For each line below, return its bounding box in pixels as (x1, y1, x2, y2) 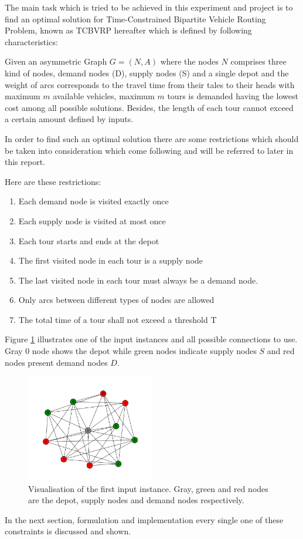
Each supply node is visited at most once (18, 214, 166, 227)
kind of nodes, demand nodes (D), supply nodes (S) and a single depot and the (5, 66, 289, 79)
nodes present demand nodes (5, 356, 108, 368)
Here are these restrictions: (5, 175, 101, 187)
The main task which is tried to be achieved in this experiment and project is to (5, 1, 293, 13)
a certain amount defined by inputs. (5, 113, 134, 125)
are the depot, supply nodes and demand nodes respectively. (28, 494, 244, 506)
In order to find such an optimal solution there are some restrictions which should (5, 132, 299, 144)
